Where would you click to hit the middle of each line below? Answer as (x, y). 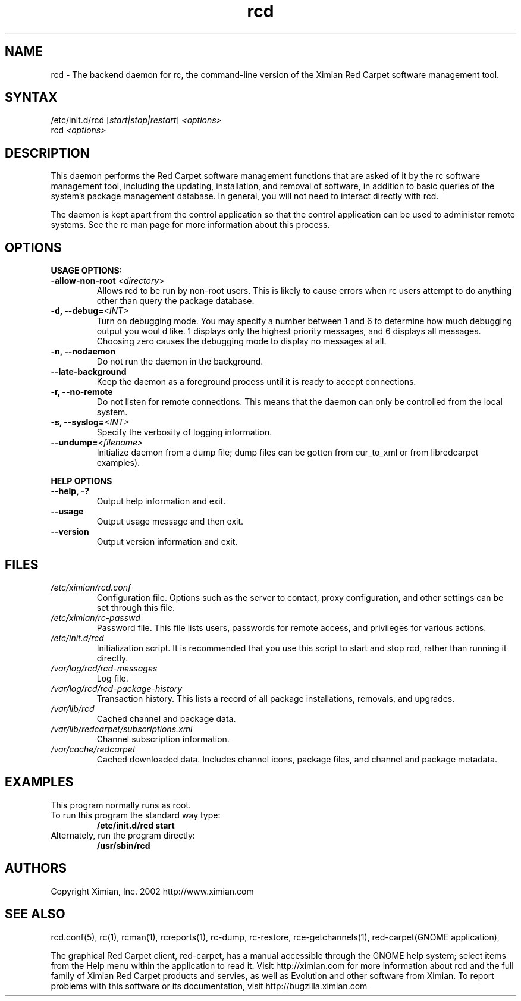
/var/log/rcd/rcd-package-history (117, 688)
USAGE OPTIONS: (87, 271)
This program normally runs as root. (121, 805)
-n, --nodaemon (83, 352)
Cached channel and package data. (166, 718)
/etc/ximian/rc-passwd (95, 617)
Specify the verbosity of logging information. (184, 432)
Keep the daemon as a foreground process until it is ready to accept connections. (256, 382)
